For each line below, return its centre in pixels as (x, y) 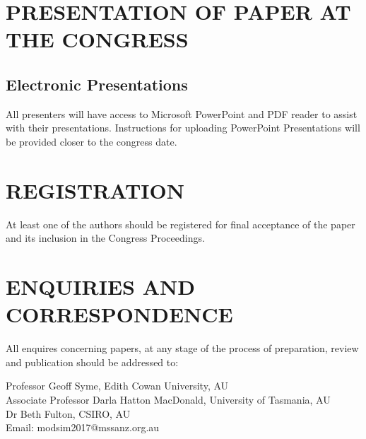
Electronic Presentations (97, 84)
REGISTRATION (95, 190)
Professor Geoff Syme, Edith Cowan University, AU (117, 386)
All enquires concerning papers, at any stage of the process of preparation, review (182, 348)
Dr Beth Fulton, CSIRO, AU (68, 413)
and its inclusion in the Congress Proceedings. (105, 238)
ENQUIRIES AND (100, 287)
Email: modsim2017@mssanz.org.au (83, 427)
